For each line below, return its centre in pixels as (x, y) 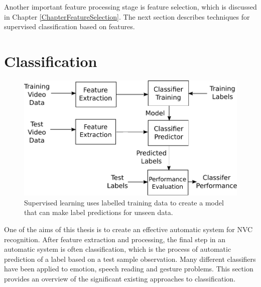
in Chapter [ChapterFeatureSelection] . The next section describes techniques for (127, 16)
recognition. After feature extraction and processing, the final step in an (115, 239)
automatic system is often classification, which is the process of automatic (118, 249)
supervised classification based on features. (70, 26)
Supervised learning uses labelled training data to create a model (124, 202)
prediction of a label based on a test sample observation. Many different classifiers (130, 259)
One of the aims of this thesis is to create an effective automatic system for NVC (128, 229)
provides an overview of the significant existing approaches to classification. (120, 279)
